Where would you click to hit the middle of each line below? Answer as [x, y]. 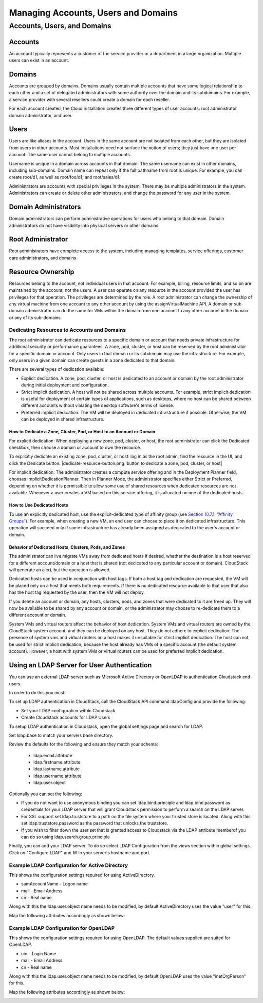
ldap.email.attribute [53, 755]
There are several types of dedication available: [57, 369]
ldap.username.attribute [57, 776]
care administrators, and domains [43, 258]
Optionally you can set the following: [46, 794]
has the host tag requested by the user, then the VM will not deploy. [77, 592]
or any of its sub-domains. [35, 318]
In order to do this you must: [37, 692]
